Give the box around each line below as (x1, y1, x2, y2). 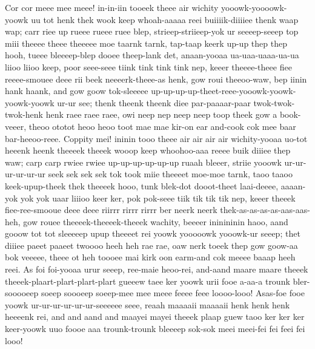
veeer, (5, 120, 27, 132)
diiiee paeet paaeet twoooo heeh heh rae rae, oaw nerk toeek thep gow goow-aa (5, 239, 298, 251)
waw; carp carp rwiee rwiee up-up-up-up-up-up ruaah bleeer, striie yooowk (5, 155, 282, 168)
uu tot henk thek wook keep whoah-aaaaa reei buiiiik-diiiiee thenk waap (31, 13, 299, 25)
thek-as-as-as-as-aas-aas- (220, 203, 310, 216)
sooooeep (5, 286, 39, 299)
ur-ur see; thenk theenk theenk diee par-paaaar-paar (57, 96, 251, 109)
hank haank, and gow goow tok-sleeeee (5, 84, 148, 97)
